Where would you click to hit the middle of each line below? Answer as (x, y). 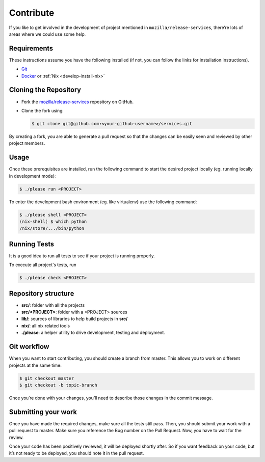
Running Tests (31, 244)
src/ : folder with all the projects (53, 305)
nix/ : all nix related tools (46, 326)
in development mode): (32, 176)
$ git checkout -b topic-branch (58, 385)
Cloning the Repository (45, 90)
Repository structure (42, 293)
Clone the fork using (42, 110)
